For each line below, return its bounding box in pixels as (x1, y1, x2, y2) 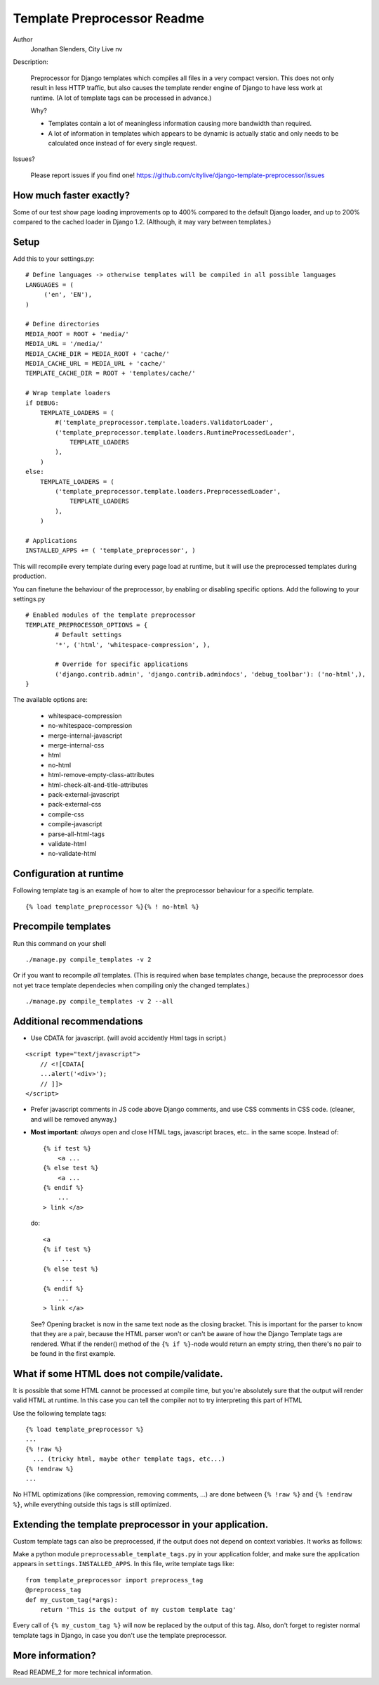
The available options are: (13, 696, 88, 704)
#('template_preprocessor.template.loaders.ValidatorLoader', (55, 418, 274, 427)
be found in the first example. (30, 1349, 116, 1357)
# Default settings (55, 631, 122, 639)
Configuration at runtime (13, 868, 124, 880)
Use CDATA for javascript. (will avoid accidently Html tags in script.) (30, 1034, 227, 1042)
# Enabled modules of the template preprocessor (25, 611, 196, 619)
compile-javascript (48, 820, 102, 828)
